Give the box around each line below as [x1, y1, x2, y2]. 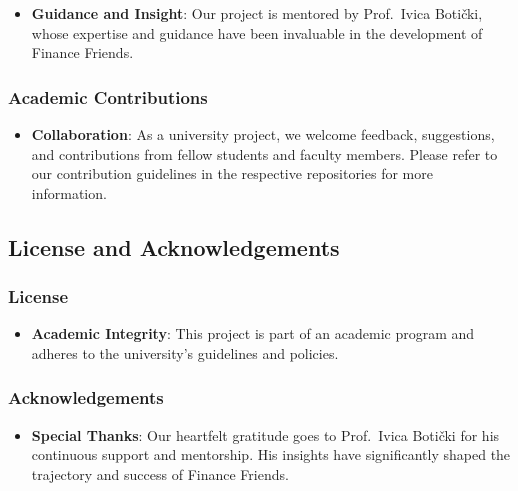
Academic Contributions [8, 84, 208, 109]
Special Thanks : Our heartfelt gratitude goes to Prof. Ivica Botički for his [31, 424, 500, 445]
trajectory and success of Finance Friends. [31, 463, 289, 484]
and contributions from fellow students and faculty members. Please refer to [31, 143, 498, 164]
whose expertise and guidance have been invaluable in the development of [31, 22, 483, 43]
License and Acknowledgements [8, 231, 340, 262]
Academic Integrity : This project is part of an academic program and [31, 323, 475, 344]
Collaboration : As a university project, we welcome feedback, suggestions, [31, 124, 495, 144]
